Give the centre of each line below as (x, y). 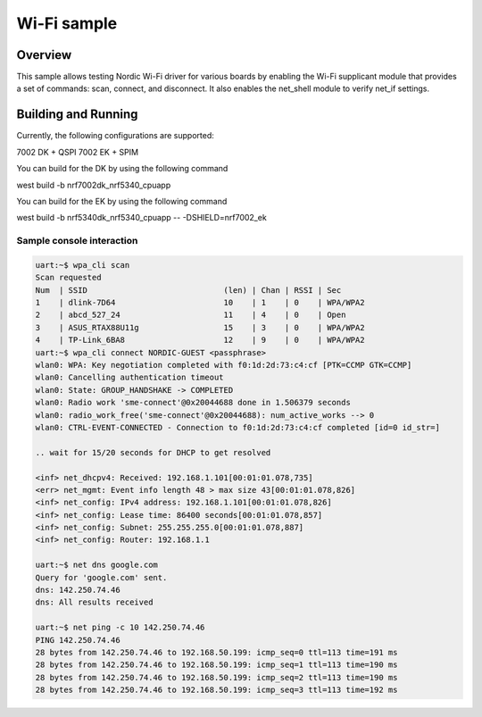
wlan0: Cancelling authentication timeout (129, 378)
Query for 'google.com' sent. (101, 577)
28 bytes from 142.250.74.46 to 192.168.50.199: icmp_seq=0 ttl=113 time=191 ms (216, 652)
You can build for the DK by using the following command (122, 169)
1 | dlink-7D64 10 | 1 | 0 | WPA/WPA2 (200, 303)
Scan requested (68, 278)
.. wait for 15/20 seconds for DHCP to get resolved (153, 452)
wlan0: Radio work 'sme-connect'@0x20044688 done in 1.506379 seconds (193, 403)
